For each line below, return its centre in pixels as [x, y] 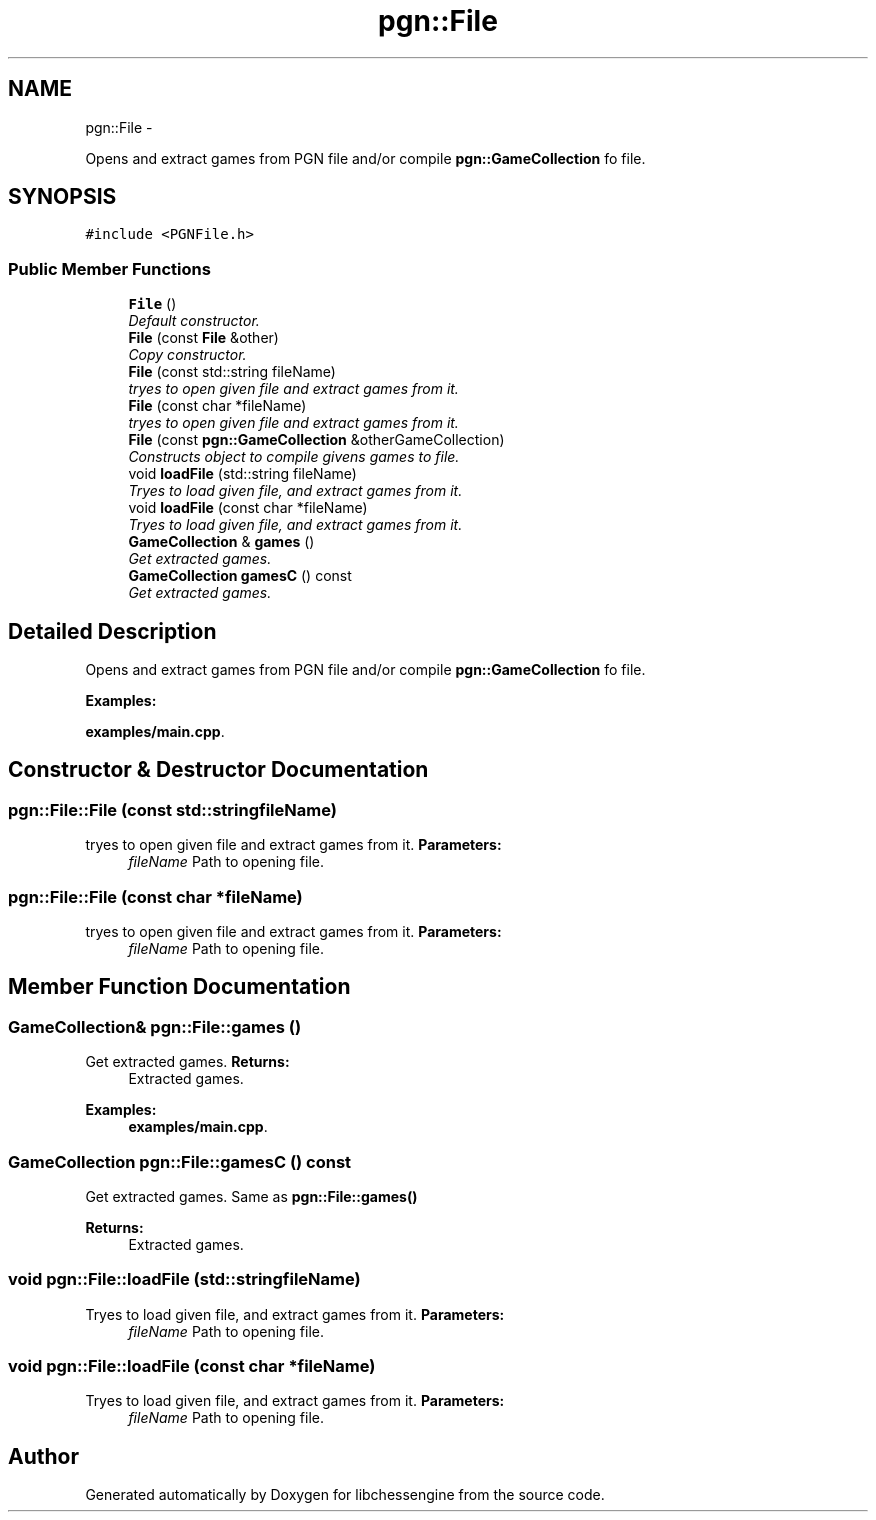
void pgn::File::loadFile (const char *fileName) [192, 1366]
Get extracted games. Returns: [187, 1062]
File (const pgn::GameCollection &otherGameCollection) [316, 440]
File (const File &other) [203, 338]
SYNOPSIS [62, 197]
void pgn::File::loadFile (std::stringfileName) [184, 1279]
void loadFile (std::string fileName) [242, 474]
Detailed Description [112, 631]
